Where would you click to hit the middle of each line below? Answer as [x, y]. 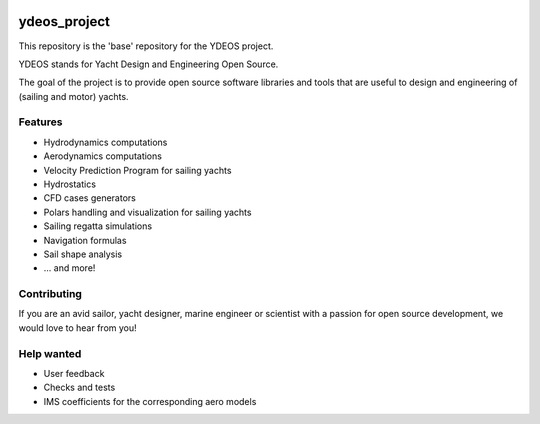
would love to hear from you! [77, 327]
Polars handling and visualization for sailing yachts [147, 212]
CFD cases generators [90, 198]
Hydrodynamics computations [105, 142]
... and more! [69, 268]
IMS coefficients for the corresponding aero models [150, 401]
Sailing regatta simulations [98, 226]
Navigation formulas [85, 240]
